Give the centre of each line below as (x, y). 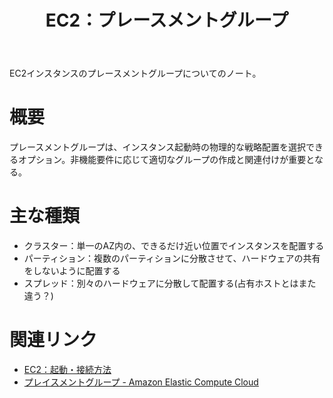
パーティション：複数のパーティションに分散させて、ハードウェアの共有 (172, 258)
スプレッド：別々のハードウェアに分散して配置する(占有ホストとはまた (170, 283)
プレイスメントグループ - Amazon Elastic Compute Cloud (141, 382)
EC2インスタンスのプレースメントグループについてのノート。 (135, 73)
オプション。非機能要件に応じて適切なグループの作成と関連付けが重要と (166, 160)
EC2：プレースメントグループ (167, 20)
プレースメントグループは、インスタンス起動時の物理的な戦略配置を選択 (157, 147)
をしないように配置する (72, 271)
